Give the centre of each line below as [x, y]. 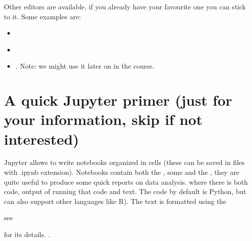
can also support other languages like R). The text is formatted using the [115, 201]
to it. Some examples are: [43, 16]
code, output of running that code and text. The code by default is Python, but [125, 191]
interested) [42, 139]
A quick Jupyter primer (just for [118, 100]
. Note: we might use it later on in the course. [85, 66]
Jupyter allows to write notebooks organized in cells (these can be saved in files [125, 162]
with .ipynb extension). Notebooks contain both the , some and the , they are [122, 172]
